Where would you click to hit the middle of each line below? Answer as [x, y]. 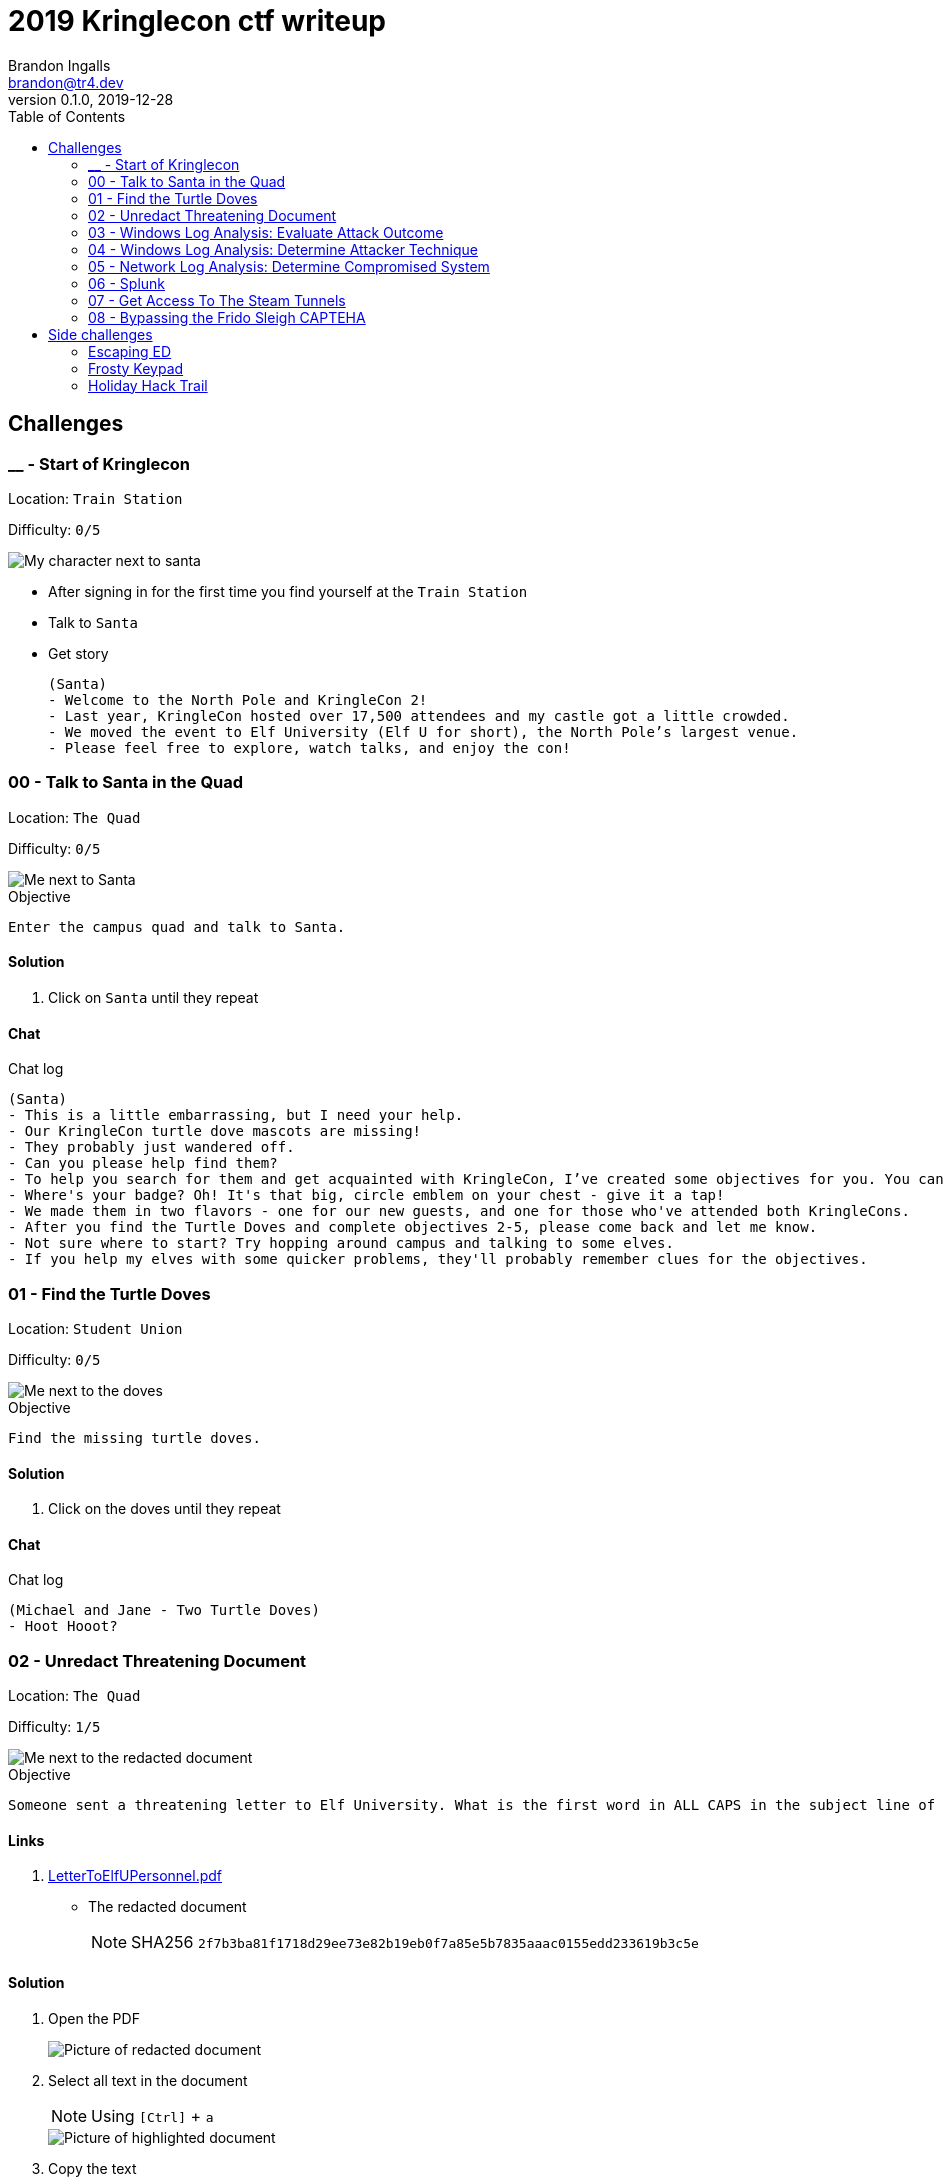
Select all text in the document [148, 2080]
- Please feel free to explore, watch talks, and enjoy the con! [309, 747]
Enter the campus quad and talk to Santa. [177, 926]
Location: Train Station [95, 498]
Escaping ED [130, 351]
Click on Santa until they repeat [153, 997]
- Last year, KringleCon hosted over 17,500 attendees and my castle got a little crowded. [419, 715]
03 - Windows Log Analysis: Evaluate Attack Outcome [266, 232]
